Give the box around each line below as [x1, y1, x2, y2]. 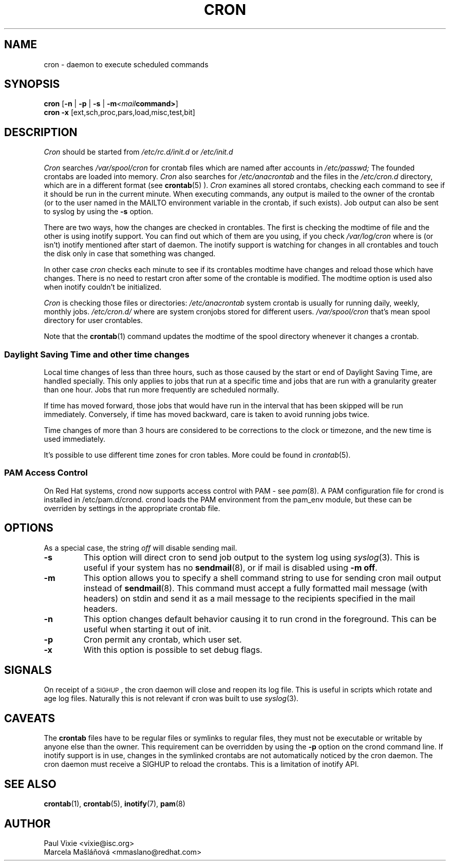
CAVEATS [4, 711, 55, 725]
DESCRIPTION [4, 125, 78, 139]
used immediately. [44, 435, 105, 444]
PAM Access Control [4, 467, 88, 478]
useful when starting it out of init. [83, 624, 211, 634]
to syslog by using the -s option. [44, 207, 154, 216]
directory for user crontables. [44, 316, 143, 325]
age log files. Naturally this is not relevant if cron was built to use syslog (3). [44, 694, 298, 703]
